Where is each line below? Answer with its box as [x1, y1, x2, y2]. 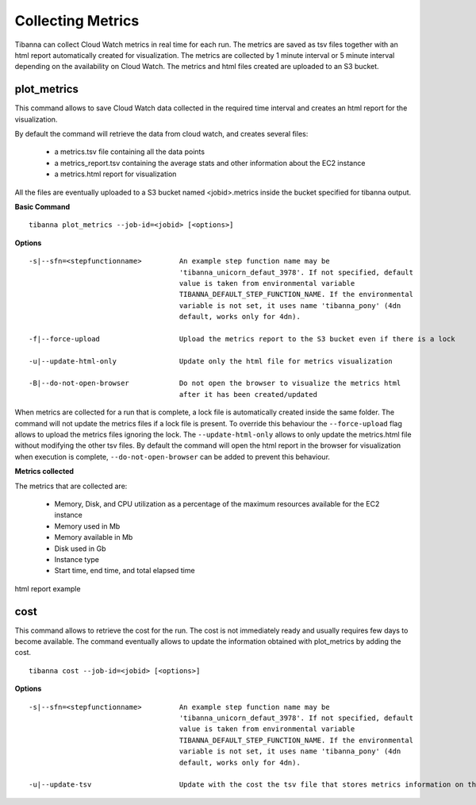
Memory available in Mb [54, 533, 133, 542]
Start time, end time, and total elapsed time [54, 566, 195, 576]
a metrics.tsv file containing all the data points [54, 147, 205, 156]
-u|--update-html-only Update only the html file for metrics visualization [29, 356, 393, 365]
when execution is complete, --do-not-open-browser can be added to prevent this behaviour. [14, 452, 331, 461]
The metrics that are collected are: [14, 481, 128, 491]
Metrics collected [14, 467, 75, 476]
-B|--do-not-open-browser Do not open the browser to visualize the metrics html [29, 379, 401, 388]
